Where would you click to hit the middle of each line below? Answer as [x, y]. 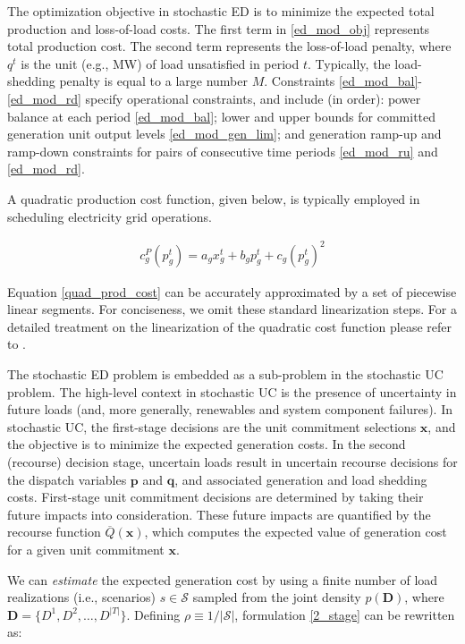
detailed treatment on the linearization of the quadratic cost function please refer [229, 326]
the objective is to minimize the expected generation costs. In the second [207, 444]
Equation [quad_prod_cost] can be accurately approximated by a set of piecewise [232, 291]
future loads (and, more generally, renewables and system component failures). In [230, 409]
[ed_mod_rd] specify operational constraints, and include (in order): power [214, 98]
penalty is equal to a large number [153, 81]
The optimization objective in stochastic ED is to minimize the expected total [221, 11]
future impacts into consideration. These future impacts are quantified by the [219, 514]
